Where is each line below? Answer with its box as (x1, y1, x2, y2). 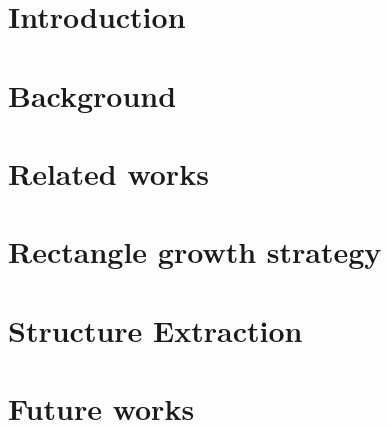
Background (8, 74, 177, 115)
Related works (8, 152, 209, 193)
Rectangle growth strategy (8, 231, 382, 272)
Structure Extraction (8, 309, 303, 350)
